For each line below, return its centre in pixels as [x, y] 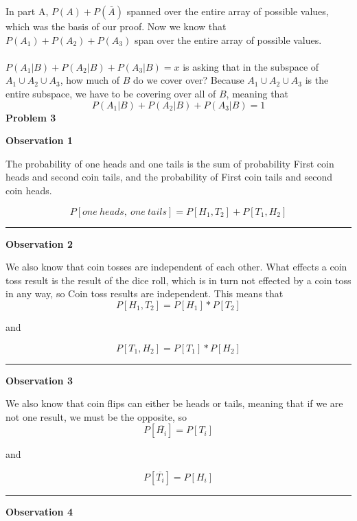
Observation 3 [39, 380]
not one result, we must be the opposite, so [96, 416]
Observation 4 [39, 511]
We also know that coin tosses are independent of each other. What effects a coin [176, 267]
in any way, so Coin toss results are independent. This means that [145, 293]
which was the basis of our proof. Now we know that [116, 26]
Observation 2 [39, 243]
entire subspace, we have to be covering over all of [111, 93]
